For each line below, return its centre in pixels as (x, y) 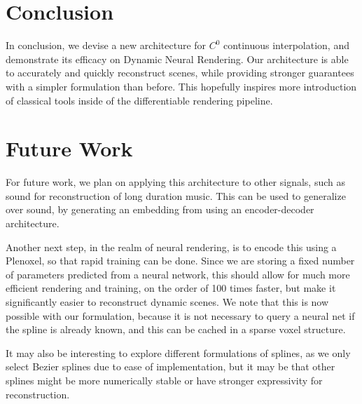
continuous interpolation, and (286, 45)
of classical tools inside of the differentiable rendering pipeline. (139, 100)
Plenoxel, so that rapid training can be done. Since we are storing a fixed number (180, 261)
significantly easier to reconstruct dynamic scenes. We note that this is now (167, 301)
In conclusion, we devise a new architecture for (106, 45)
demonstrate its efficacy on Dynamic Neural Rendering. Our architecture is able (177, 59)
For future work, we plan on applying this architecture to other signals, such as (176, 182)
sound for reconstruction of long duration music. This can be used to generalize (176, 195)
